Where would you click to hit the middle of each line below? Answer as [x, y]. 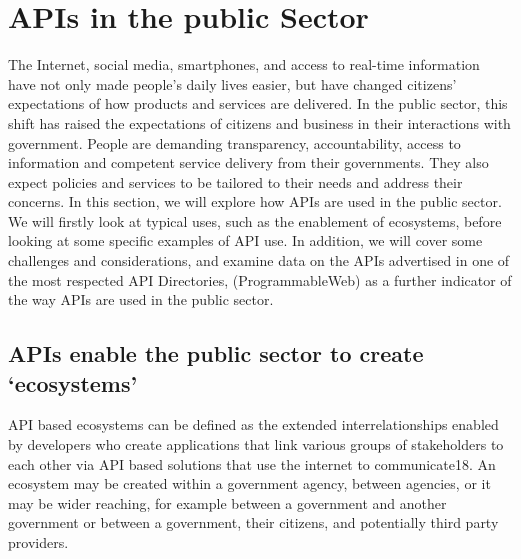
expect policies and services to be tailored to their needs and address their [235, 181]
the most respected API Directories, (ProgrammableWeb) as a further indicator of [260, 279]
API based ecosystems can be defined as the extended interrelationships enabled [253, 424]
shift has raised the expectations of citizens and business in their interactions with [259, 122]
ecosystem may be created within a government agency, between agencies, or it [249, 483]
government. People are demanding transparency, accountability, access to [234, 142]
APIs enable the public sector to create [216, 353]
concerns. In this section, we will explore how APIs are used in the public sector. [255, 201]
